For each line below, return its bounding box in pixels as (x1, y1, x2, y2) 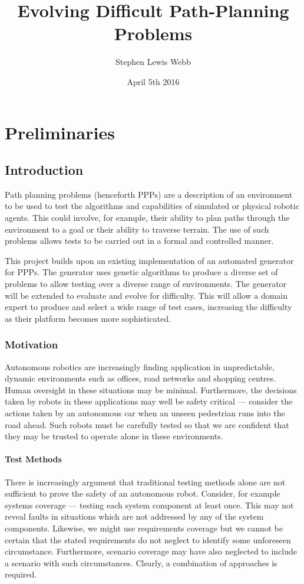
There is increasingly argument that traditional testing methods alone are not (5, 475, 286, 488)
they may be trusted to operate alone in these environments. (5, 430, 223, 442)
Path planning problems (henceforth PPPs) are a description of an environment (5, 188, 293, 200)
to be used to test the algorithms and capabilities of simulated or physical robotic (5, 200, 299, 212)
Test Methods (5, 453, 62, 465)
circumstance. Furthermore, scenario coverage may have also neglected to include (5, 545, 298, 557)
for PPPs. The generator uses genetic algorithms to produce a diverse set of (5, 266, 278, 278)
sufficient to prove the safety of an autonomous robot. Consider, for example (5, 487, 280, 500)
